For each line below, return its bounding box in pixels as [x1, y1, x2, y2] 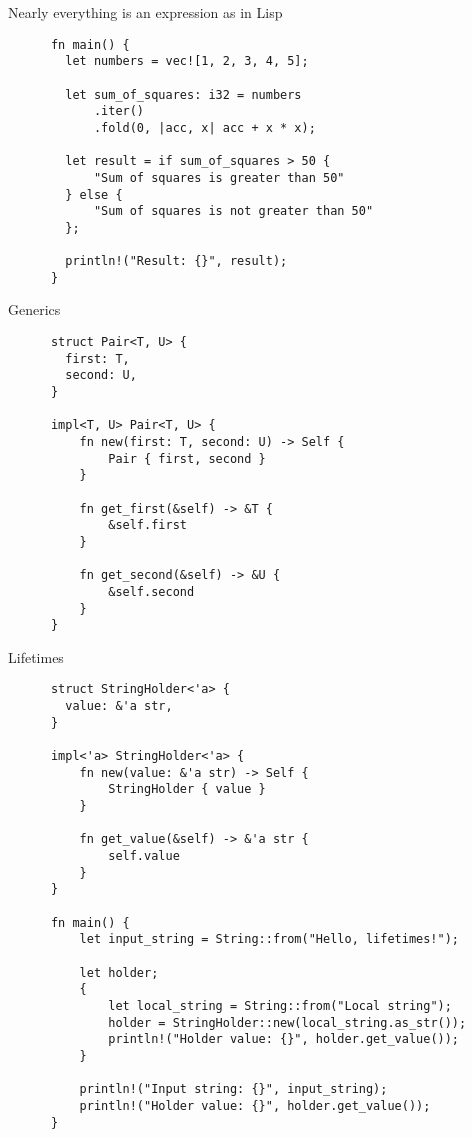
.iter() [93, 104, 145, 119]
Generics [8, 299, 61, 320]
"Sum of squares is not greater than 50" [93, 204, 374, 219]
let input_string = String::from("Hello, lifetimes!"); [79, 932, 460, 947]
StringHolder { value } [108, 782, 266, 797]
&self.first [108, 518, 187, 533]
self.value [108, 849, 180, 863]
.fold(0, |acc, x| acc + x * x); [93, 120, 316, 135]
